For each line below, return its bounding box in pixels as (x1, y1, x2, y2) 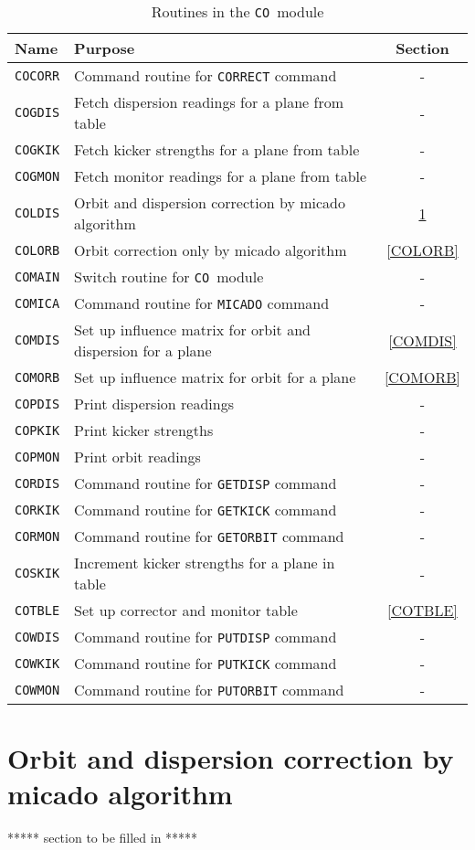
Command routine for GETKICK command (74, 499, 337, 520)
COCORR (15, 68, 60, 83)
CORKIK (15, 502, 60, 517)
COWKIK (15, 655, 60, 671)
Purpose (74, 37, 135, 58)
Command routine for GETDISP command (74, 473, 337, 494)
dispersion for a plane (74, 340, 212, 361)
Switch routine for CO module (74, 266, 264, 287)
